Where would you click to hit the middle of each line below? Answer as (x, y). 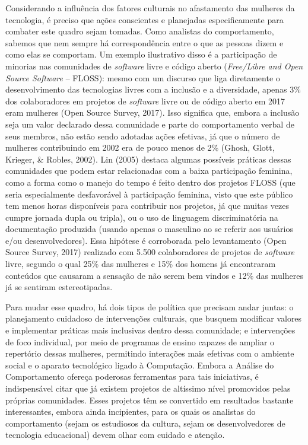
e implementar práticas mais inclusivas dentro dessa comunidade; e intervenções (150, 330)
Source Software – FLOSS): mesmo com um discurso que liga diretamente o (143, 77)
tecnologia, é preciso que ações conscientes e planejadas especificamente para (145, 19)
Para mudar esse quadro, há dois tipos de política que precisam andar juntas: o (150, 306)
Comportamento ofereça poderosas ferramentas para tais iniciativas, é (132, 376)
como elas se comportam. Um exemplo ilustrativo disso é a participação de (141, 54)
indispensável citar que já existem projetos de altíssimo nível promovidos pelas (148, 388)
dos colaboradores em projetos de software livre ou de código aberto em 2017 (145, 101)
